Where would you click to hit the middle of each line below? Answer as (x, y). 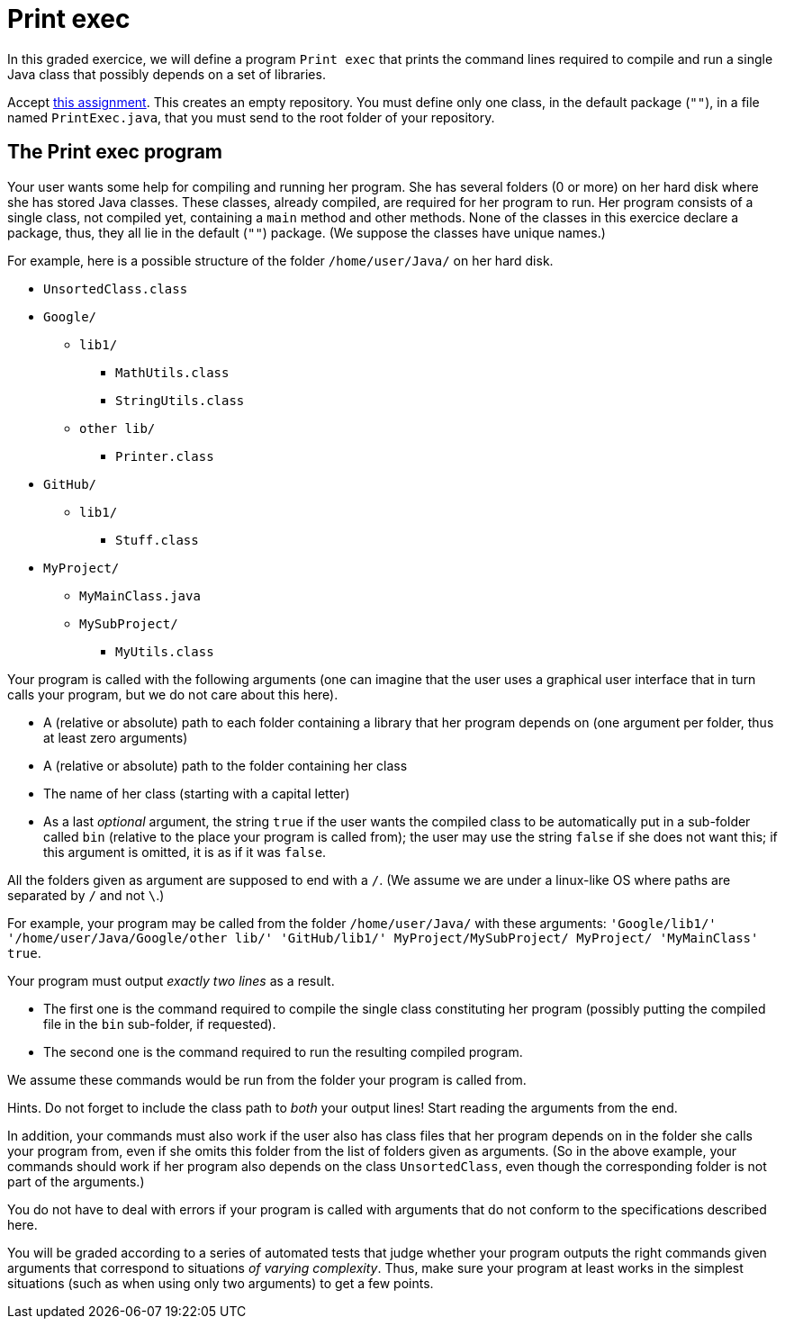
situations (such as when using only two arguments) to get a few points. (221, 1283)
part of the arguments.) (76, 1181)
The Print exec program (115, 152)
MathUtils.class (172, 372)
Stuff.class (157, 540)
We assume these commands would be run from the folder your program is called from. (267, 1079)
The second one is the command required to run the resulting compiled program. (283, 1051)
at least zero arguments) (116, 737)
